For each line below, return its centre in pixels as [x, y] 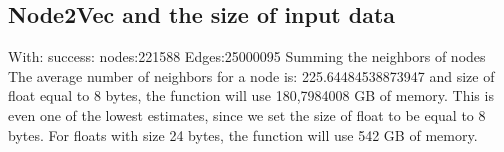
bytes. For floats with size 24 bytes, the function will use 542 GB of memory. [243, 134]
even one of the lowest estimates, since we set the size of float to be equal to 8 [247, 114]
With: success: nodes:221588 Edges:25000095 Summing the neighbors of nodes [247, 56]
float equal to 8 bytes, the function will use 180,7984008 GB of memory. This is [251, 95]
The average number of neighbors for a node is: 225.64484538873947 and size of [251, 75]
